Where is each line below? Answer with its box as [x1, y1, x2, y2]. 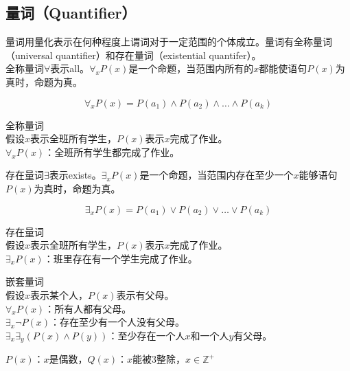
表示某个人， [30, 287, 89, 302]
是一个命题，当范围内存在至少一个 [139, 168, 294, 182]
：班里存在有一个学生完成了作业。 [43, 251, 198, 265]
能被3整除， [132, 352, 186, 366]
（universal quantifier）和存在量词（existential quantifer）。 [5, 47, 261, 62]
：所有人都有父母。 [45, 301, 132, 315]
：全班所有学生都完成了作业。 [45, 144, 180, 159]
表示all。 [50, 61, 90, 76]
